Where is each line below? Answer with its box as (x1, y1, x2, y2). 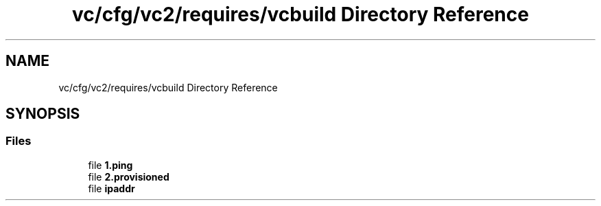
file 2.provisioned (88, 170, 169, 183)
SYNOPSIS (5, 105, 80, 123)
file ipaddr (88, 182, 135, 194)
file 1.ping (88, 159, 133, 171)
